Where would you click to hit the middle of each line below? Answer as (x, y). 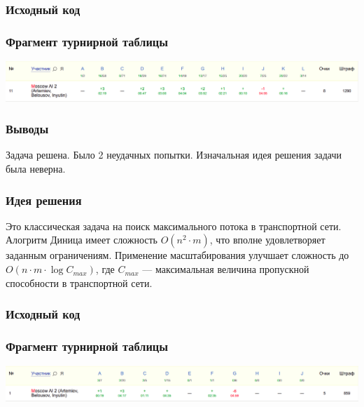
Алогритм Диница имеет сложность (82, 240)
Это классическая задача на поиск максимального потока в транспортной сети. (174, 226)
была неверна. (36, 169)
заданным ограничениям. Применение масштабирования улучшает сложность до (177, 255)
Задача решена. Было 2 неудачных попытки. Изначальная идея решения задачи (174, 155)
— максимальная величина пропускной (226, 269)
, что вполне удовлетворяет (267, 240)
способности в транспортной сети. (79, 282)
